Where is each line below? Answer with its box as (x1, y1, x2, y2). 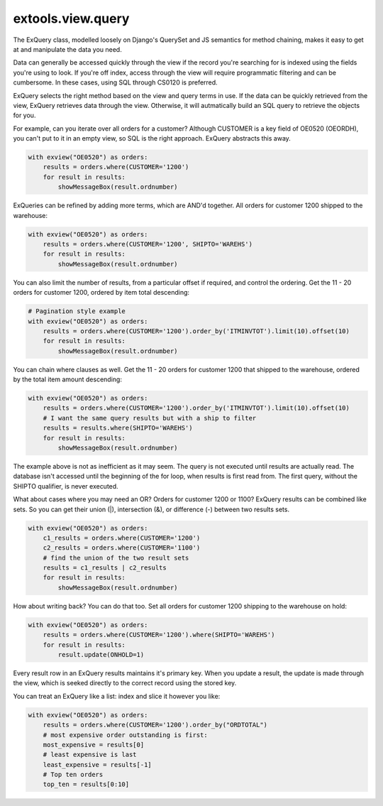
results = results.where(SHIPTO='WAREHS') (43, 424, 193, 432)
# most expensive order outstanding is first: (43, 731, 209, 739)
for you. (13, 111, 36, 120)
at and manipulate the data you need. (13, 45, 122, 53)
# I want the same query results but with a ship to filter (43, 414, 257, 422)
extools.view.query (13, 11, 130, 26)
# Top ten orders (43, 770, 104, 779)
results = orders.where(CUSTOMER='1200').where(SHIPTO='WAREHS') (43, 631, 275, 639)
